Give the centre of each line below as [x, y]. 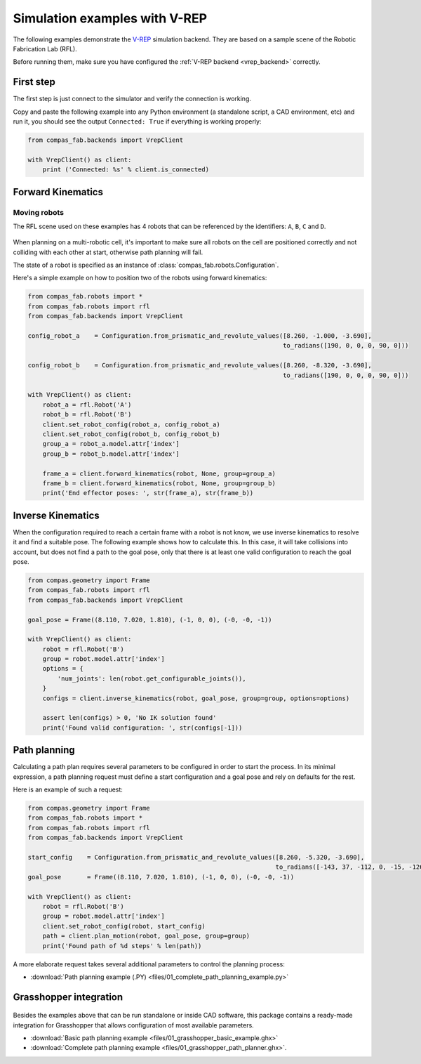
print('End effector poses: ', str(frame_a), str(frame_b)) [148, 493]
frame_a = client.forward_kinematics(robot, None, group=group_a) [159, 473]
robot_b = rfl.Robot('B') [87, 415]
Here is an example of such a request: [68, 789]
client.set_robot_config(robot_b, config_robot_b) [131, 434]
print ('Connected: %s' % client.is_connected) [126, 170]
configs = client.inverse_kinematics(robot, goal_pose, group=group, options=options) [196, 698]
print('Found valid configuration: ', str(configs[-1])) [142, 728]
